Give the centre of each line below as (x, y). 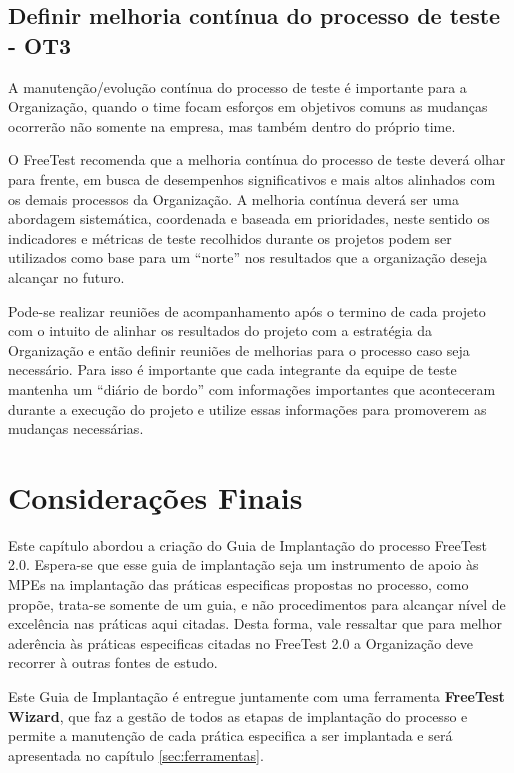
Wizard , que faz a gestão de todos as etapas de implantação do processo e (238, 715)
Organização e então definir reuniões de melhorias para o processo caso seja (239, 349)
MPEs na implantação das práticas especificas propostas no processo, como (238, 584)
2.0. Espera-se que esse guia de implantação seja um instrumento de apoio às (243, 564)
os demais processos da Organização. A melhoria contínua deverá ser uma (233, 198)
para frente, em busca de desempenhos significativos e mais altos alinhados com (252, 178)
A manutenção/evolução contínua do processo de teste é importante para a (237, 86)
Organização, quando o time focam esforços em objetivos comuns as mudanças (248, 106)
